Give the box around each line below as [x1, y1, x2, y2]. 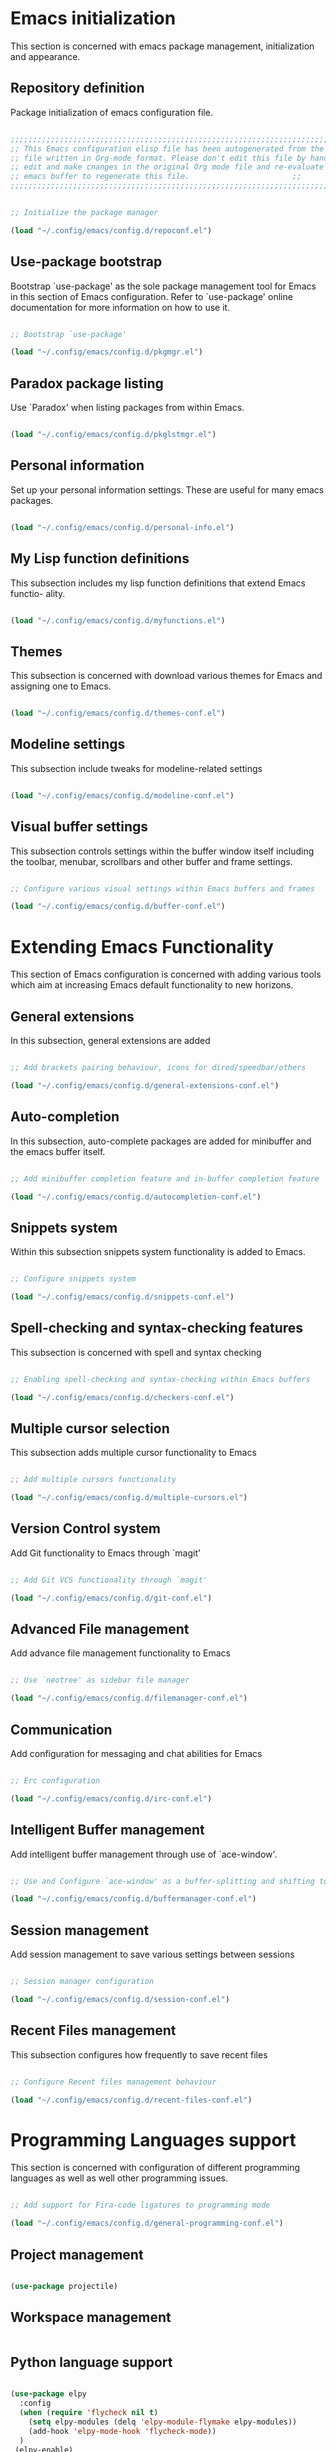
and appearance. [10, 50, 81, 62]
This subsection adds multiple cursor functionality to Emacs [10, 1447, 257, 1459]
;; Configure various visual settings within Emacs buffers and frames [10, 883, 315, 894]
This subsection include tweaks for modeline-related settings [10, 762, 263, 774]
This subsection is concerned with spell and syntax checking [10, 1346, 262, 1358]
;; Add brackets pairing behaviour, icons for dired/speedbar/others [10, 1063, 307, 1073]
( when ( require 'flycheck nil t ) [19, 2408, 159, 2418]
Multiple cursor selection [10, 1420, 170, 1437]
